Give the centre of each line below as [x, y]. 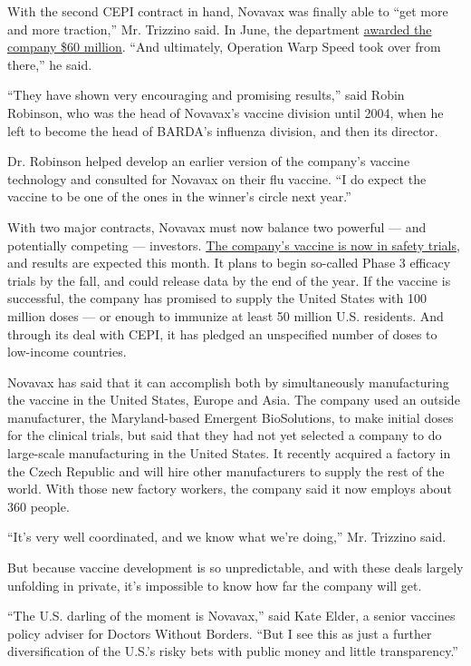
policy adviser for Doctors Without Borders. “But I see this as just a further [220, 633]
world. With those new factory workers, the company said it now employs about [230, 489]
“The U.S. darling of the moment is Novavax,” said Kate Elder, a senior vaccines [231, 616]
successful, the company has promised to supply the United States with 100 [217, 298]
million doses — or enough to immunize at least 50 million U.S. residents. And [226, 315]
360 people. [38, 506]
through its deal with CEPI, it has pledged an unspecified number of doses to [222, 333]
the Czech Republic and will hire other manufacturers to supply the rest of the [226, 470]
